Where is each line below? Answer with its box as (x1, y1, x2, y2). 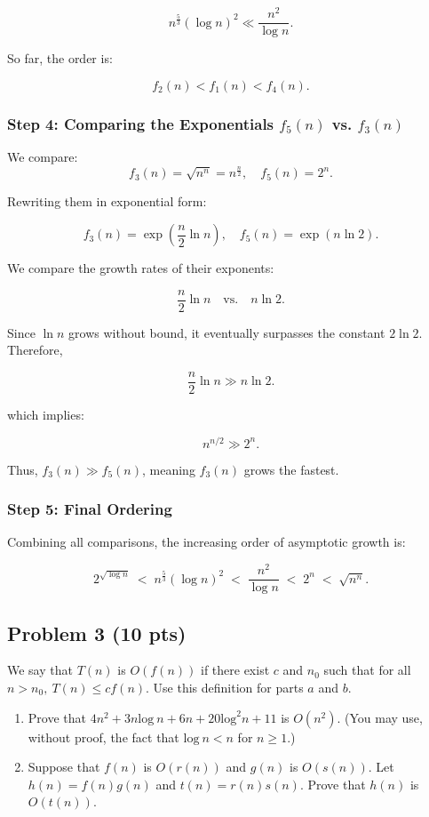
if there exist (200, 661, 270, 679)
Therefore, (7, 340, 63, 359)
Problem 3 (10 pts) (7, 619, 187, 646)
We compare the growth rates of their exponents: (7, 259, 274, 277)
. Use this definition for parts (146, 678, 304, 696)
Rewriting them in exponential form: (7, 192, 207, 211)
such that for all (323, 661, 411, 679)
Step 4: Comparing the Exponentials (7, 112, 274, 134)
